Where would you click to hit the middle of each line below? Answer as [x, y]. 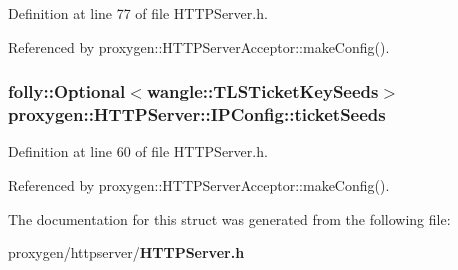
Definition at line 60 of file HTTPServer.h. [138, 151]
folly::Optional [67, 91]
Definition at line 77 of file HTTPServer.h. [138, 13]
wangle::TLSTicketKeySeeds [262, 91]
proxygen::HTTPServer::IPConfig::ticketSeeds [197, 114]
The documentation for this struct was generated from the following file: [229, 218]
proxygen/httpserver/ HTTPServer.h [126, 252]
